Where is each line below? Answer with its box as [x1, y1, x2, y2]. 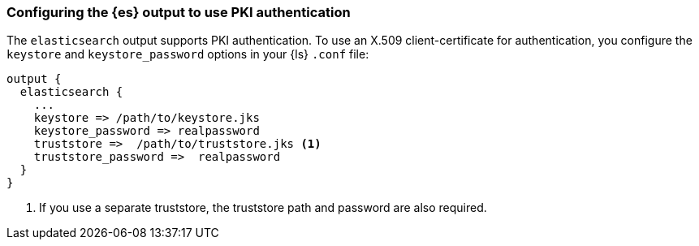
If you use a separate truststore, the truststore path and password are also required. [39, 201, 487, 215]
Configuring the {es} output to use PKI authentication [6, 4, 351, 20]
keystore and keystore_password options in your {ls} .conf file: [6, 47, 369, 62]
